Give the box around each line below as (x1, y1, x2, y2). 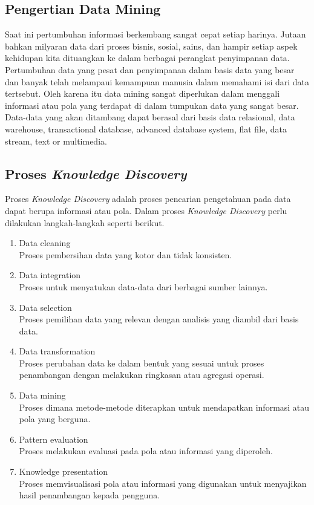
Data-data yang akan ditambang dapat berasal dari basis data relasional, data (5, 111, 295, 123)
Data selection (19, 301, 72, 313)
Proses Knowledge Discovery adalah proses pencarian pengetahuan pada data (5, 192, 291, 205)
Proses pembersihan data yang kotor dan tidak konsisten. (19, 248, 232, 261)
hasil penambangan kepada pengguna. (19, 489, 160, 501)
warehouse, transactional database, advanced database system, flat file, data (5, 122, 287, 135)
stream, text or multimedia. (5, 134, 107, 147)
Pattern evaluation (19, 432, 88, 445)
